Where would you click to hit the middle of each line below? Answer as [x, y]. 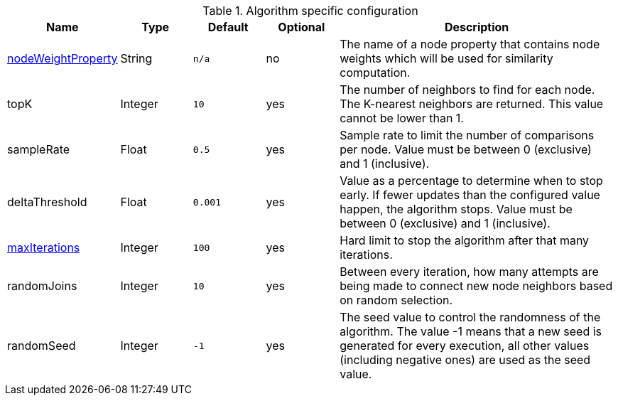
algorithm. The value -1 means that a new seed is [471, 331]
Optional [302, 27]
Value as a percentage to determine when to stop [471, 181]
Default [228, 27]
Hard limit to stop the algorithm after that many [465, 240]
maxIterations [44, 247]
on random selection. [396, 300]
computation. [375, 73]
